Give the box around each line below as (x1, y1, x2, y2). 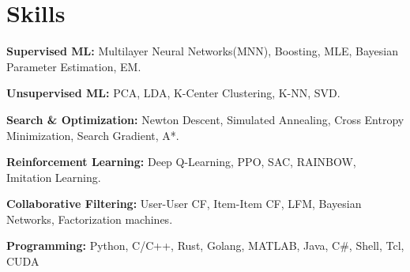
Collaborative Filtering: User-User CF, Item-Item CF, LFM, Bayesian (6, 195, 362, 212)
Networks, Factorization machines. (6, 210, 173, 227)
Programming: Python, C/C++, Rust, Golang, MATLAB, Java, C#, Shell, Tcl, (6, 237, 404, 254)
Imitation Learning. (6, 168, 101, 185)
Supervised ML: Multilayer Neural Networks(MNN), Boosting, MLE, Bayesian (6, 43, 398, 59)
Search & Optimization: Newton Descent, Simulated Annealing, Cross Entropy (6, 111, 404, 127)
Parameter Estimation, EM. (6, 58, 141, 74)
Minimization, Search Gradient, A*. (6, 127, 179, 143)
